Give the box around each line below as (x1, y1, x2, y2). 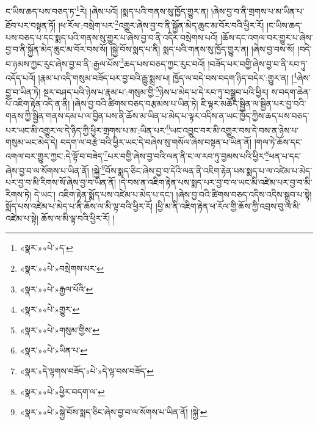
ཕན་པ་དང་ (269, 150, 301, 162)
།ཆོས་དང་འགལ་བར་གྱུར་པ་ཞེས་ (220, 31, 313, 43)
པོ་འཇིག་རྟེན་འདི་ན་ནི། (5, 97, 70, 110)
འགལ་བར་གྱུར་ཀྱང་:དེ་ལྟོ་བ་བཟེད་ (5, 150, 104, 162)
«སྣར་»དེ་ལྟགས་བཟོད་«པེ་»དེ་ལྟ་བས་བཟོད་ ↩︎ (20, 364, 154, 377)
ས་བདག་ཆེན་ (271, 85, 311, 98)
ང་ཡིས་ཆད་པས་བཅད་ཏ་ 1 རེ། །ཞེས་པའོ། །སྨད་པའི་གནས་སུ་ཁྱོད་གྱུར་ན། (5, 3, 209, 17)
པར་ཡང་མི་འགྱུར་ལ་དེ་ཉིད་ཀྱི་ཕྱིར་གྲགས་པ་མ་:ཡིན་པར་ (5, 123, 167, 136)
